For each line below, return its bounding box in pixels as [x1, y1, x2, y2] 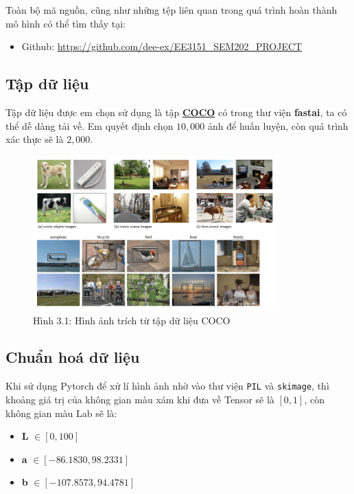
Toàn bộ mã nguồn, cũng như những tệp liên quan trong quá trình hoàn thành [5, 3, 338, 16]
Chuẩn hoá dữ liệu [5, 346, 140, 368]
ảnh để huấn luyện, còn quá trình [207, 118, 349, 133]
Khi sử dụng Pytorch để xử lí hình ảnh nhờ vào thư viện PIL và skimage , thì [5, 379, 329, 393]
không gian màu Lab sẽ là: [5, 405, 117, 420]
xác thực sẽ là [5, 132, 64, 146]
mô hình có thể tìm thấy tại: [5, 16, 126, 30]
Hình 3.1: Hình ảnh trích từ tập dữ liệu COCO [33, 313, 231, 327]
